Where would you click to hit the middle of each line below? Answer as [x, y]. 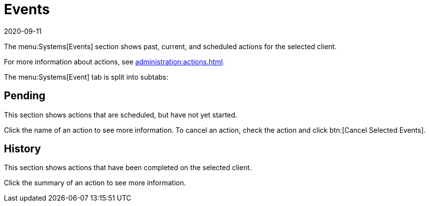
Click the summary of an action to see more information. [95, 183]
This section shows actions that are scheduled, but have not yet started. [121, 115]
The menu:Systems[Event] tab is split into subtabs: [86, 77]
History [23, 149]
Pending [25, 96]
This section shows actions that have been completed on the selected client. [128, 168]
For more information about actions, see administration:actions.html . [114, 61]
